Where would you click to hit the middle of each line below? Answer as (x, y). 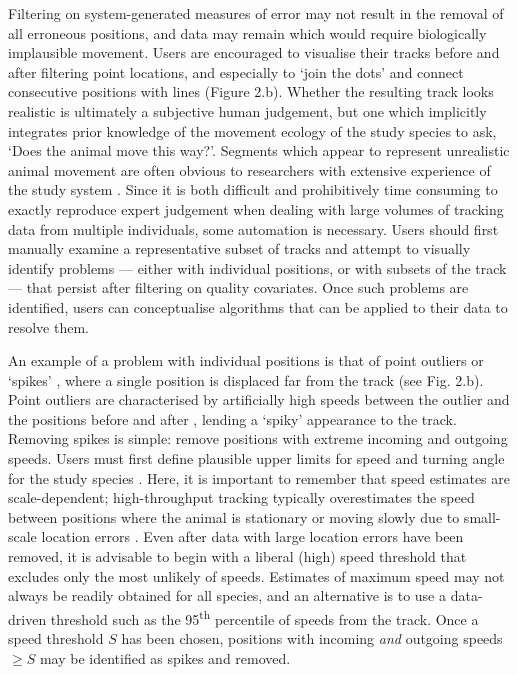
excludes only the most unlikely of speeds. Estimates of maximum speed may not (256, 575)
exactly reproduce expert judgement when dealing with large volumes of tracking (256, 208)
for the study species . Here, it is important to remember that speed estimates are (259, 477)
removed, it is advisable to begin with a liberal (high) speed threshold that (237, 556)
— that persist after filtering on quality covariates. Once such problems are (238, 287)
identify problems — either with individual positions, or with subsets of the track (257, 267)
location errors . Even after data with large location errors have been (252, 536)
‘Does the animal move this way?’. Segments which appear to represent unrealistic (259, 150)
